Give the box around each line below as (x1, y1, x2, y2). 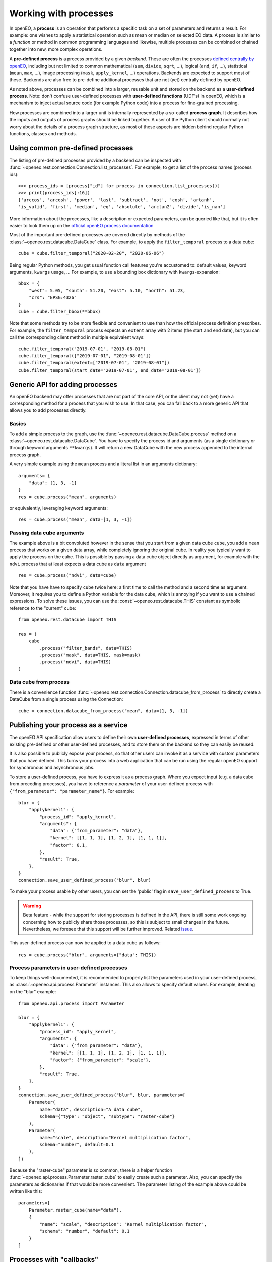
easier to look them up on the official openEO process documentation (9, 223, 154, 229)
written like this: (9, 1188, 42, 1194)
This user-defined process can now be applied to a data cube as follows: (9, 940, 161, 946)
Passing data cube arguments (9, 529, 84, 536)
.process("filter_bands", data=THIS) (39, 645, 133, 651)
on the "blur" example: (9, 988, 56, 994)
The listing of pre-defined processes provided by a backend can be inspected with (9, 157, 181, 163)
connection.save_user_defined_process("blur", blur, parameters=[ (18, 1092, 186, 1098)
